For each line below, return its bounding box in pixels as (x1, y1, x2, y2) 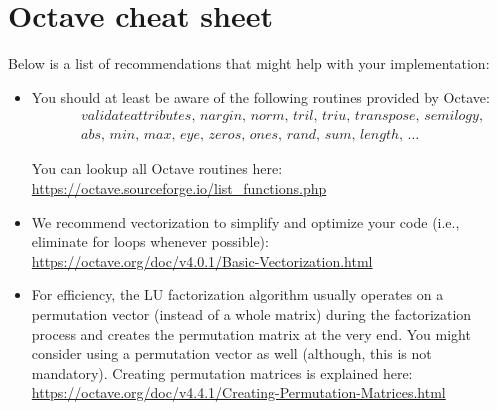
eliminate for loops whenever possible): (31, 231, 269, 252)
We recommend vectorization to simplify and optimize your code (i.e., (31, 211, 460, 232)
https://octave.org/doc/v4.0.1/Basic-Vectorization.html (31, 250, 373, 271)
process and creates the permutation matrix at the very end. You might (31, 323, 471, 344)
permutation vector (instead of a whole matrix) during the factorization (31, 303, 472, 324)
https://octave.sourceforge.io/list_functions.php (31, 177, 327, 198)
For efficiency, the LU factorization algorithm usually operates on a (31, 284, 444, 305)
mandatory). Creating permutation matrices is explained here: (31, 362, 413, 383)
